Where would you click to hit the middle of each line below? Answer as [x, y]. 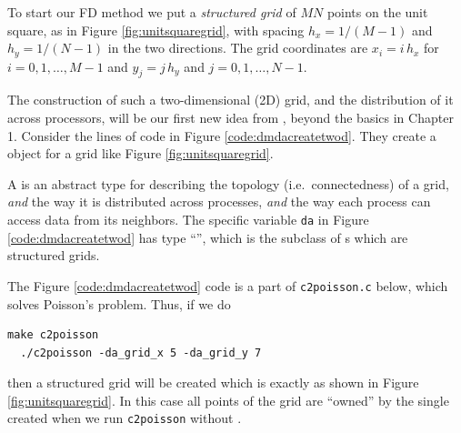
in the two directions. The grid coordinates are [238, 48]
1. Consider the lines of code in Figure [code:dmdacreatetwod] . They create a [222, 135]
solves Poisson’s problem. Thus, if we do [119, 303]
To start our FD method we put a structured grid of [152, 12]
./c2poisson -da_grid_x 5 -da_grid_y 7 [141, 352]
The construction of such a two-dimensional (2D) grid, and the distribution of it [230, 100]
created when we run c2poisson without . [125, 418]
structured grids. [54, 255]
